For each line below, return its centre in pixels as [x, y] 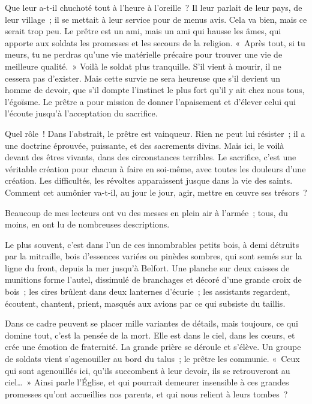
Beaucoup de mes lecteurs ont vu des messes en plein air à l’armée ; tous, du [146, 212]
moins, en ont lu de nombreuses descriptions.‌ [87, 224]
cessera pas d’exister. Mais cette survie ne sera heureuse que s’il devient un [142, 78]
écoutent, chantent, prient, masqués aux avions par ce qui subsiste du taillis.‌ [145, 303]
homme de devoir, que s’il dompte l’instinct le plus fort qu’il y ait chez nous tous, [155, 90]
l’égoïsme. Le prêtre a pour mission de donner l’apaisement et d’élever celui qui [150, 101]
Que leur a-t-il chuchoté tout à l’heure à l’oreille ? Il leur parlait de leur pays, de [154, 7]
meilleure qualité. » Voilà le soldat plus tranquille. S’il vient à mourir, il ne [143, 66]
